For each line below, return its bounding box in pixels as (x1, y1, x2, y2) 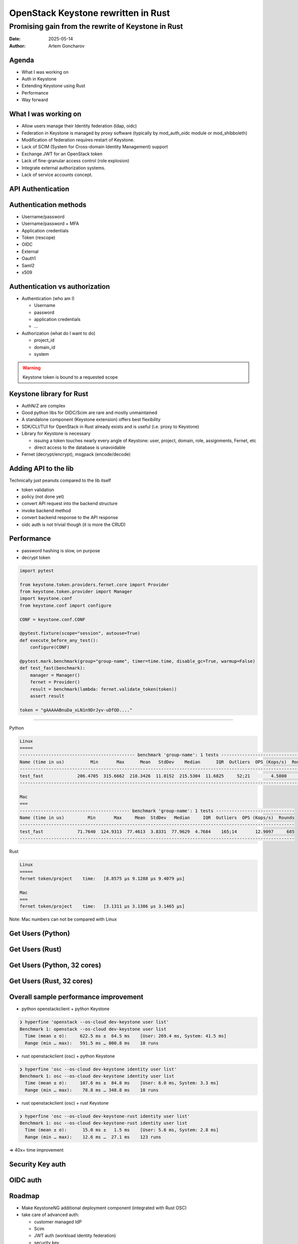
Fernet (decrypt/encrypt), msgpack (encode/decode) (21, 451, 131, 457)
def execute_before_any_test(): (19, 637, 99, 643)
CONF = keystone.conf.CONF (19, 617, 85, 622)
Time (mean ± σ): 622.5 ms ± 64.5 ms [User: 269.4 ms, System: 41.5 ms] (25, 1033, 227, 1039)
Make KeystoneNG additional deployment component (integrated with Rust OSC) (21, 1205, 187, 1211)
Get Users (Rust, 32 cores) (9, 977, 93, 985)
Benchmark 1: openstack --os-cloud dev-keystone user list (19, 1026, 166, 1032)
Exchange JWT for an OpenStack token (21, 151, 103, 157)
